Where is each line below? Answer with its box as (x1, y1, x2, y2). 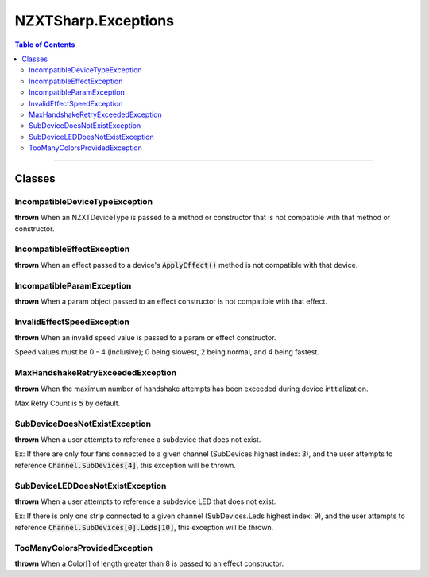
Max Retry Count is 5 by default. (14, 398, 121, 408)
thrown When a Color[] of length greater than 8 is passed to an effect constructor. (14, 559, 284, 568)
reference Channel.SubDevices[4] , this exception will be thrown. (14, 460, 236, 470)
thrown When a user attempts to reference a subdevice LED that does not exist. (14, 497, 276, 506)
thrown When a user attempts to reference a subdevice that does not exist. (14, 435, 261, 444)
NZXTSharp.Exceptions (14, 12, 175, 29)
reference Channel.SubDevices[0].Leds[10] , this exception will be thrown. (14, 522, 274, 532)
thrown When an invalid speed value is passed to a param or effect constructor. (14, 333, 276, 343)
